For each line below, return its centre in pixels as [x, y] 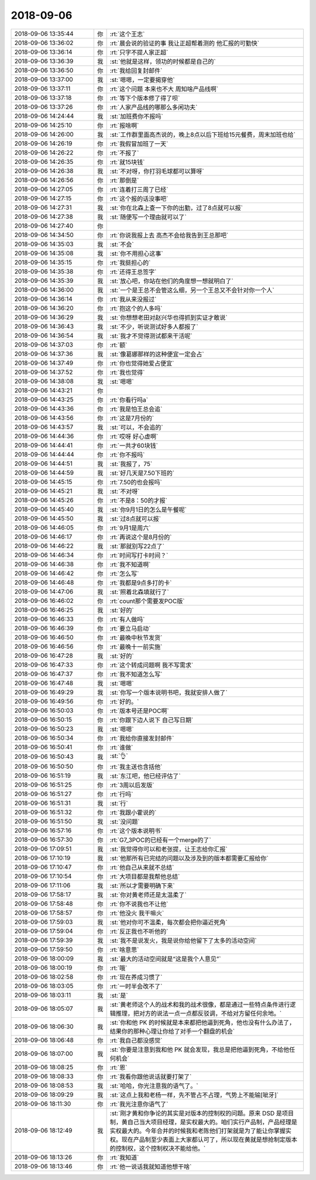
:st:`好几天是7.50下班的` [142, 473]
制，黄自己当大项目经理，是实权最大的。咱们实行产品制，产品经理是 [204, 1122]
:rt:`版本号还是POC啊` [139, 711]
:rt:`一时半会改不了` [136, 986]
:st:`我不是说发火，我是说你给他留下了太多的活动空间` [183, 941]
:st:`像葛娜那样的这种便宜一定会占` [157, 354]
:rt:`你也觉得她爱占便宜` [142, 363]
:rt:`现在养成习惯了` [136, 977]
